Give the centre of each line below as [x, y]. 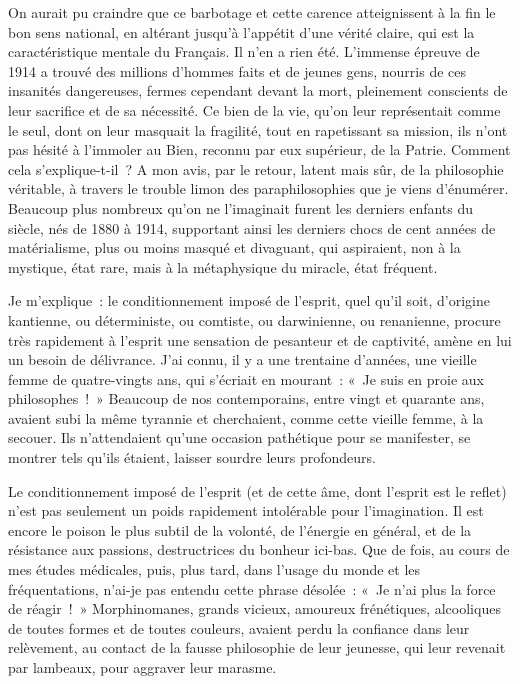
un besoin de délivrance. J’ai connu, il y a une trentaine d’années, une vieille [242, 359]
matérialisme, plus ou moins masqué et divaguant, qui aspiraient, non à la [234, 247]
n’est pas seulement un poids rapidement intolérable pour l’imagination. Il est [246, 510]
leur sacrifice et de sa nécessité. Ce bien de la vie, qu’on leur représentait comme [254, 109]
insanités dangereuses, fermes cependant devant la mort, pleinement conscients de [258, 90]
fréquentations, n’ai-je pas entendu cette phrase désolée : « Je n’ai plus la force [252, 588]
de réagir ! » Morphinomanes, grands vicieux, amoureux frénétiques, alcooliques [254, 608]
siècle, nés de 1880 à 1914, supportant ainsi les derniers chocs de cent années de [252, 227]
